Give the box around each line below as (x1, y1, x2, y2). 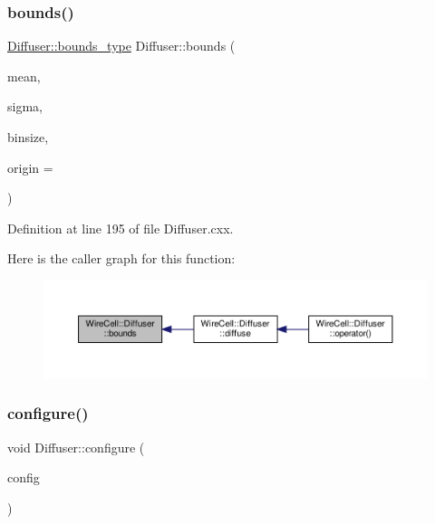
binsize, (7, 128, 49, 146)
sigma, (7, 97, 43, 116)
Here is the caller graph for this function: (7, 249, 236, 268)
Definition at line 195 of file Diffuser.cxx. (7, 218, 234, 237)
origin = (7, 157, 53, 176)
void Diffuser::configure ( (7, 437, 145, 456)
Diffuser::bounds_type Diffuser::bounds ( (7, 36, 236, 55)
